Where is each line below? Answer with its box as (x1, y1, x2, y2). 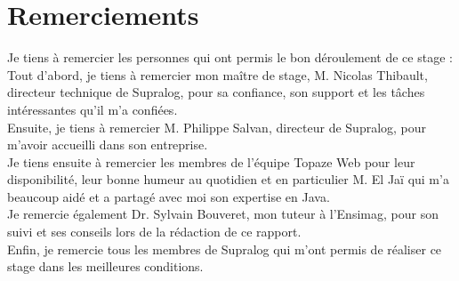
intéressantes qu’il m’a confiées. (7, 100, 178, 118)
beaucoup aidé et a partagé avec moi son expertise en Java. (7, 187, 330, 205)
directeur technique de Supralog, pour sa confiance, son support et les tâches (7, 83, 425, 101)
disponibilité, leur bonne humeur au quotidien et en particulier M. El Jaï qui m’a (7, 170, 449, 189)
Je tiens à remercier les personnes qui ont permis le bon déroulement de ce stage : (7, 48, 453, 67)
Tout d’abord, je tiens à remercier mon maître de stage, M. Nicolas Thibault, (7, 65, 428, 84)
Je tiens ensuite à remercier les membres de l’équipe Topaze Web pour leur (7, 152, 415, 171)
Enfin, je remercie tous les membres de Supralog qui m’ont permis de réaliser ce (7, 239, 442, 258)
